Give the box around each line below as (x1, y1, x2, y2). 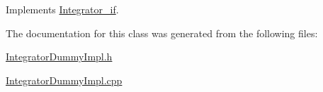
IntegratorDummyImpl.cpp (6, 72, 123, 87)
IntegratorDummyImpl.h (6, 49, 113, 64)
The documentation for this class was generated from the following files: (6, 25, 318, 40)
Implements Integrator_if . (6, 2, 119, 16)
